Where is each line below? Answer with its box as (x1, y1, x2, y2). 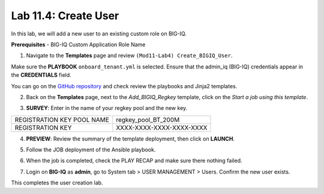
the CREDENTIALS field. (11, 71, 71, 79)
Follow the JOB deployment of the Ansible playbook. (26, 146, 156, 153)
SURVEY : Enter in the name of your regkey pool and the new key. (26, 105, 188, 112)
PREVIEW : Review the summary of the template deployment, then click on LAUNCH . (26, 135, 235, 142)
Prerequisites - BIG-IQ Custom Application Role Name (11, 41, 146, 48)
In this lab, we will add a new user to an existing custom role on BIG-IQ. (11, 30, 187, 37)
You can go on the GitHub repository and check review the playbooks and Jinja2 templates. (11, 82, 238, 89)
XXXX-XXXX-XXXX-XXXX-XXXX (116, 123, 208, 132)
